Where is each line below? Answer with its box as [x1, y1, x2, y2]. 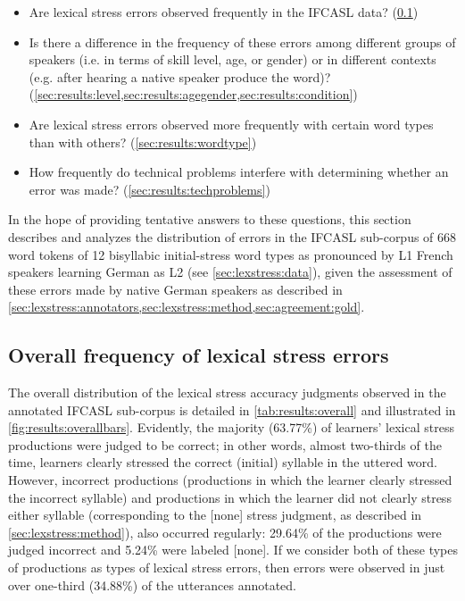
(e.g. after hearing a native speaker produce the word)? [29, 67, 331, 86]
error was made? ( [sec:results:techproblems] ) [29, 179, 270, 198]
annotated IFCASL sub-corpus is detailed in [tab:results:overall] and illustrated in [8, 400, 456, 419]
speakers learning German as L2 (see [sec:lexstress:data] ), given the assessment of [8, 263, 453, 281]
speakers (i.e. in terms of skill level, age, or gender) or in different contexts [29, 50, 436, 69]
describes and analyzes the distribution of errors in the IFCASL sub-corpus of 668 [8, 227, 457, 246]
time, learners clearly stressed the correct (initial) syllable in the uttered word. [8, 453, 437, 472]
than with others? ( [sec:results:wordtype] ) [29, 132, 257, 151]
